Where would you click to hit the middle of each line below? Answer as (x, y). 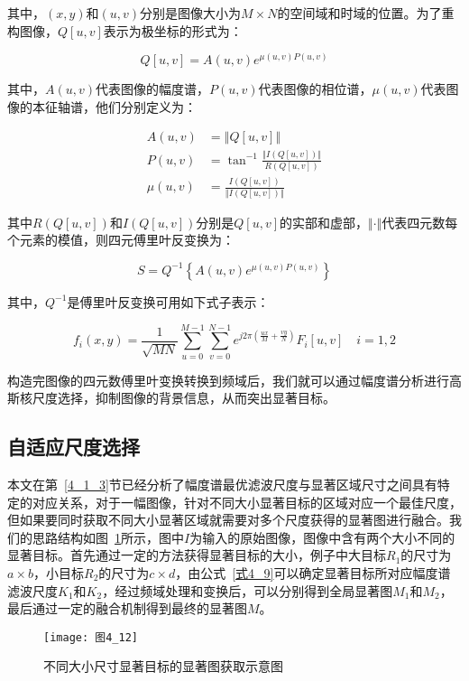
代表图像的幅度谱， (153, 89)
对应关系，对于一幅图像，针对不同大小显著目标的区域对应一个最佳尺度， (247, 502)
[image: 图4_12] (91, 637)
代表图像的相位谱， (315, 89)
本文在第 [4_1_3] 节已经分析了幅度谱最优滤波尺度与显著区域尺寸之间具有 (222, 485)
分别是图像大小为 (191, 13)
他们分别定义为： (146, 106)
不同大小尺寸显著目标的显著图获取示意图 (163, 666)
